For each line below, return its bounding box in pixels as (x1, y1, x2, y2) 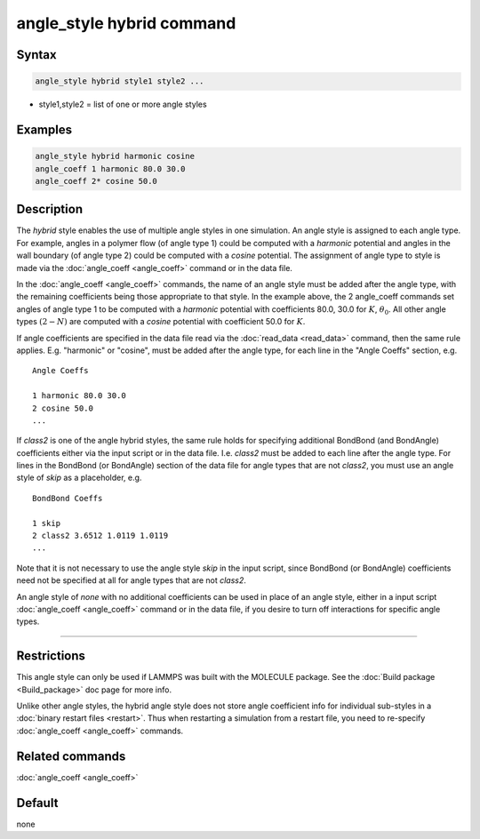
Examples (16, 122, 73, 137)
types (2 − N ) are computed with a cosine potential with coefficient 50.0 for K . (16, 316, 306, 327)
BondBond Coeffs (32, 493, 103, 503)
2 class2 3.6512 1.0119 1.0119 (32, 531, 169, 541)
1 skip (32, 518, 61, 528)
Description (16, 202, 84, 217)
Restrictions (16, 649, 86, 664)
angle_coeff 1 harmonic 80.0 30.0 (35, 164, 186, 173)
